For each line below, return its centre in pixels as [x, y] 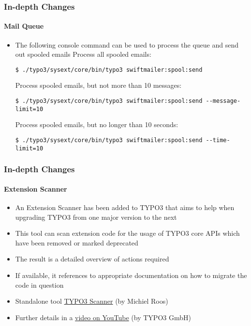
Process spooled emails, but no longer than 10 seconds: [97, 124]
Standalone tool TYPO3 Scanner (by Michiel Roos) [92, 301]
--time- [218, 140]
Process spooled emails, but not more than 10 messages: [98, 85]
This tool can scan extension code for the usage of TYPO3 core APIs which [127, 233]
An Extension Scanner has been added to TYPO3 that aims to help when [125, 207]
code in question [39, 285]
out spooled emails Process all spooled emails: [83, 54]
